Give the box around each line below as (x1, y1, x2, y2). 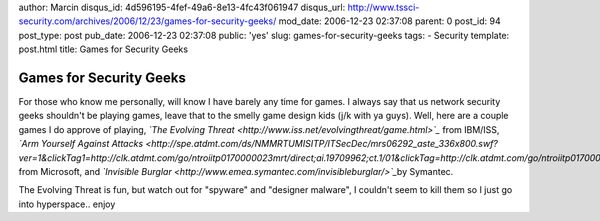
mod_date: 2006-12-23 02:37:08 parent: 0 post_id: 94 (278, 15, 501, 27)
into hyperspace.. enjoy (18, 198, 116, 210)
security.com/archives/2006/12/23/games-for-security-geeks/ (18, 15, 277, 27)
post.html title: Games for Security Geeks (18, 43, 189, 55)
